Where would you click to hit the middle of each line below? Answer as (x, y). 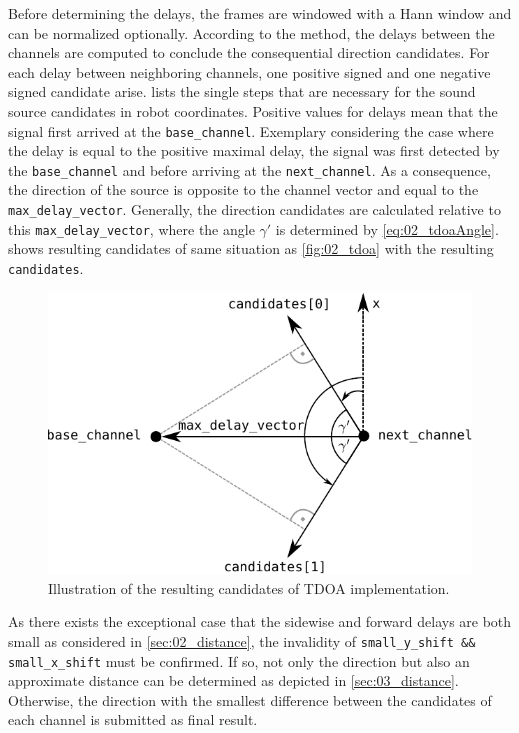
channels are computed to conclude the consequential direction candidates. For (249, 52)
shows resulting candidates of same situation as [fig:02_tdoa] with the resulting (251, 248)
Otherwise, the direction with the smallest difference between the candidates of (250, 699)
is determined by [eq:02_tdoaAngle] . (387, 228)
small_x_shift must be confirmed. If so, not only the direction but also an (239, 660)
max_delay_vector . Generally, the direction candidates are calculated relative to (254, 209)
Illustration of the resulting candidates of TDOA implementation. (249, 587)
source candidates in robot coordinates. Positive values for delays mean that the (253, 110)
